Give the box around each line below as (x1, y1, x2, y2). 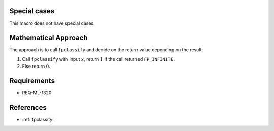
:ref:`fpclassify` (22, 117, 54, 123)
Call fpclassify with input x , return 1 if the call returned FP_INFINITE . (22, 56, 175, 62)
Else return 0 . (22, 63, 51, 70)
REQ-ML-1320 (22, 90, 52, 96)
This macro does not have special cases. (9, 20, 95, 26)
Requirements (9, 77, 55, 85)
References (9, 103, 47, 112)
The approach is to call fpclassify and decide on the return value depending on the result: (9, 47, 203, 53)
